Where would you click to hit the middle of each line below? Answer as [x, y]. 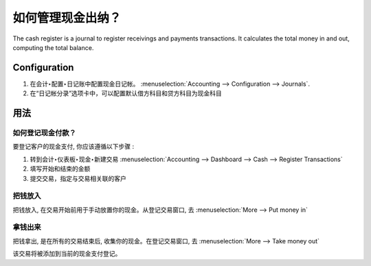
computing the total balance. [53, 47]
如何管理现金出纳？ [67, 18]
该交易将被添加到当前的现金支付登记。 [67, 254]
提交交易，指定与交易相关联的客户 [78, 178]
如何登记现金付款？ [45, 133]
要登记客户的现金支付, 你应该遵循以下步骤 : [73, 147]
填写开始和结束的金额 [60, 169]
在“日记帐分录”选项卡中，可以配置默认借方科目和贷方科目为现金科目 [126, 93]
